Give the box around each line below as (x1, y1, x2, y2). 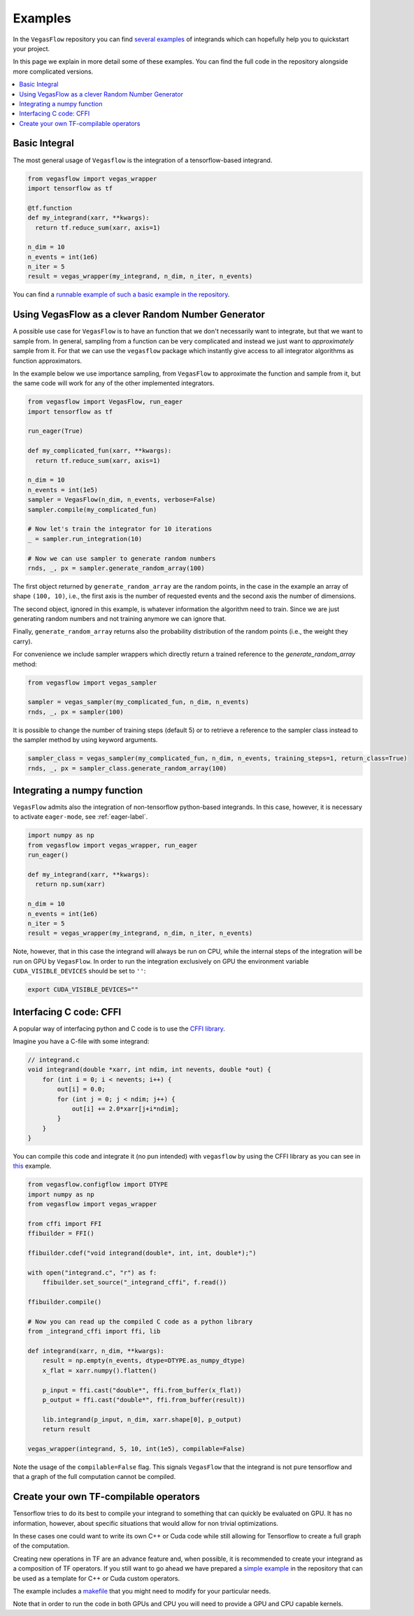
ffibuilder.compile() (27, 1298, 102, 1306)
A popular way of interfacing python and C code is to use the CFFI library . (13, 1024, 225, 1033)
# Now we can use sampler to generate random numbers (27, 555, 216, 562)
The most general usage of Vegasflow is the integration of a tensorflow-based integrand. (13, 156, 273, 164)
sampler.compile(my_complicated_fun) (27, 506, 157, 513)
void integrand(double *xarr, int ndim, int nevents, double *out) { (27, 1066, 271, 1073)
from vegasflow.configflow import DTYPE (27, 1180, 168, 1189)
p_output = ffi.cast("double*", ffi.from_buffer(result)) (42, 1396, 245, 1404)
